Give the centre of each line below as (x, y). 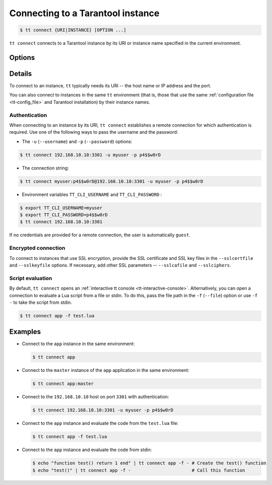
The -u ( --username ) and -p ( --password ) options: (77, 141)
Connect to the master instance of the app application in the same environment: (106, 370)
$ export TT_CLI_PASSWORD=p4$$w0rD (64, 215)
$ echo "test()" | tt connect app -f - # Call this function (139, 470)
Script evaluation (31, 278)
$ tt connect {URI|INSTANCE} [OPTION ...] (73, 30)
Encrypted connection (37, 248)
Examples (25, 332)
